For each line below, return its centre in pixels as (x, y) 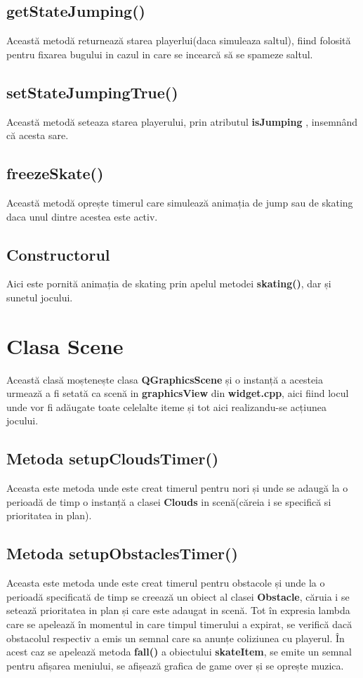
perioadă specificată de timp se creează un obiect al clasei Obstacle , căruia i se (178, 596)
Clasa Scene (65, 345)
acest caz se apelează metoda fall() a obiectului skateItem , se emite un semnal (179, 652)
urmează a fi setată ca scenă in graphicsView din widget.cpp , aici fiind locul (178, 393)
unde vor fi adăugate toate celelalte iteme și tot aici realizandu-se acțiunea (166, 406)
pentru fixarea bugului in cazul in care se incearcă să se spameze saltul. (160, 54)
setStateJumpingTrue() (92, 92)
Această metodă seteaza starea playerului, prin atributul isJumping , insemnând (182, 121)
